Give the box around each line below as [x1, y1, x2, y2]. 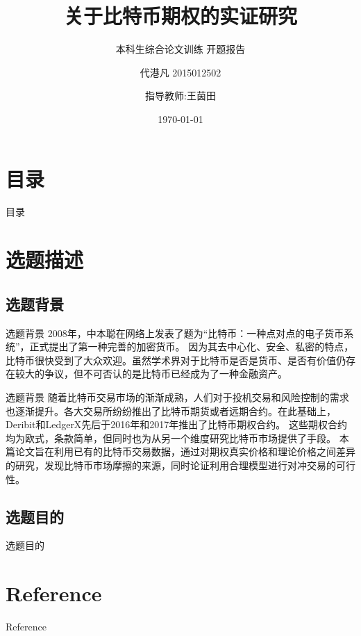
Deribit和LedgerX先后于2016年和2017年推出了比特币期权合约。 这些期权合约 [6, 417, 348, 432]
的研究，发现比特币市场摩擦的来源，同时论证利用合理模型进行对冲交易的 [6, 457, 336, 472]
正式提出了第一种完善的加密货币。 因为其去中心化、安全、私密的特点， [29, 339, 354, 354]
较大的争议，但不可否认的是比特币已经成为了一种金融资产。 [15, 366, 287, 381]
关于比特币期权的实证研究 [63, 1, 297, 30]
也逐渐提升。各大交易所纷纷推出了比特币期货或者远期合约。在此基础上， [6, 403, 336, 418]
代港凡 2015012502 [140, 65, 221, 79]
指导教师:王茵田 [145, 88, 216, 103]
